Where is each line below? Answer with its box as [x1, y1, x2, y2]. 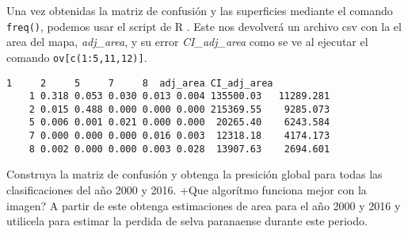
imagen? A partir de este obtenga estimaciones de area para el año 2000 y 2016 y [6, 197, 401, 213]
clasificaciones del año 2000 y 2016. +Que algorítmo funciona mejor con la [6, 182, 367, 198]
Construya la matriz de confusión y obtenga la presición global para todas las [6, 166, 383, 182]
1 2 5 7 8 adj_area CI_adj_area [6, 77, 273, 89]
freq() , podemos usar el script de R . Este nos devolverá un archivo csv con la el [6, 17, 402, 34]
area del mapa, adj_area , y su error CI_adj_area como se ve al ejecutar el [6, 33, 368, 50]
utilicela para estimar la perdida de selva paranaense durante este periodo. [6, 213, 368, 229]
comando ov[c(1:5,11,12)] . [6, 48, 147, 65]
